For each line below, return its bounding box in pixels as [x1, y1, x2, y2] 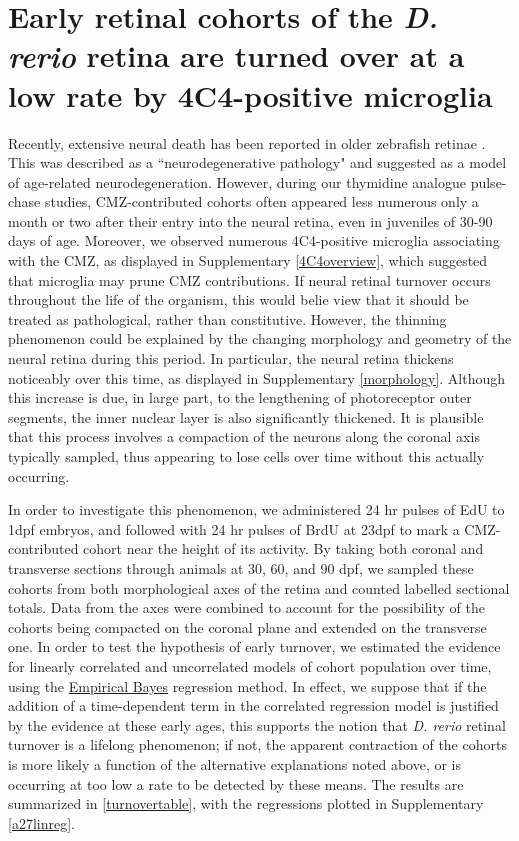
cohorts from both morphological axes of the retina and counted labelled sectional [8, 577, 510, 598]
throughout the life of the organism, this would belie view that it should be [8, 289, 469, 310]
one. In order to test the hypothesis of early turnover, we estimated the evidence [8, 636, 501, 657]
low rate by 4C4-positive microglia [8, 74, 493, 115]
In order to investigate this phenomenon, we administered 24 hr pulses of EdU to [8, 499, 505, 520]
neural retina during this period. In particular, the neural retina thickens [8, 348, 454, 369]
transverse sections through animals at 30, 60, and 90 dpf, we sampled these [8, 557, 474, 578]
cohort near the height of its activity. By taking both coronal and [83, 538, 484, 559]
